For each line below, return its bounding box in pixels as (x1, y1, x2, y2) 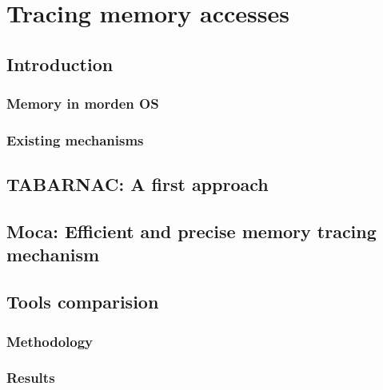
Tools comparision (6, 289, 159, 314)
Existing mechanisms (6, 129, 144, 149)
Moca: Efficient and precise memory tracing (6, 219, 377, 244)
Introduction (6, 51, 114, 76)
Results (6, 368, 55, 388)
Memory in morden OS (6, 94, 159, 113)
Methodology (6, 331, 94, 351)
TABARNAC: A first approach (6, 172, 269, 197)
